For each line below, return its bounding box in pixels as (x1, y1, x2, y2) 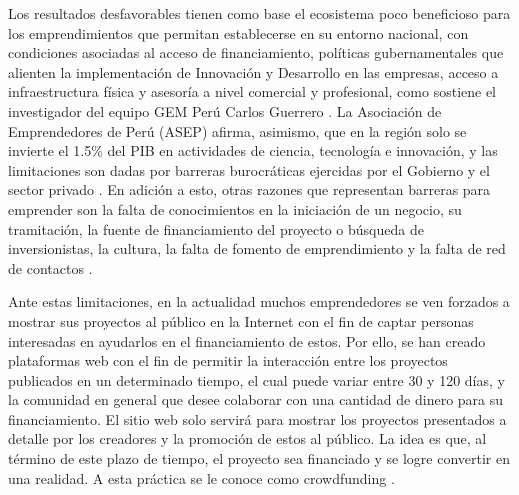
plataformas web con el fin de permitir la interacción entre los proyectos (8, 350, 448, 371)
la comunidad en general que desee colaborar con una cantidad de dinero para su (8, 389, 504, 410)
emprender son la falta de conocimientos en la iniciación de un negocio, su (8, 198, 462, 219)
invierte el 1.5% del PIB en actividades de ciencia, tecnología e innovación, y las (8, 140, 498, 161)
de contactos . (8, 257, 93, 278)
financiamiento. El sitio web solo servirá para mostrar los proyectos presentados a (8, 408, 507, 429)
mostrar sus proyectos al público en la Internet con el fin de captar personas (8, 310, 474, 331)
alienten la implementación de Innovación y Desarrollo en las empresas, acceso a (8, 61, 499, 82)
